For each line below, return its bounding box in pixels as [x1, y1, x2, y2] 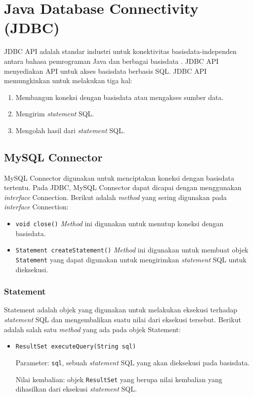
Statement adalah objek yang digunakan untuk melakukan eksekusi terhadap [4, 304, 237, 315]
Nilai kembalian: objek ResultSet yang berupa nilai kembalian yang [15, 374, 222, 384]
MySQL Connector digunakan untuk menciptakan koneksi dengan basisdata [4, 172, 235, 183]
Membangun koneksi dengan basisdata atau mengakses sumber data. [15, 92, 224, 102]
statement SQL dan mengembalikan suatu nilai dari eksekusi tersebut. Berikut [4, 314, 241, 325]
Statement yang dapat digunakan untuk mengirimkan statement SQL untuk [15, 254, 247, 264]
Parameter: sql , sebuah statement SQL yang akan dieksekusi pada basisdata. [15, 357, 250, 367]
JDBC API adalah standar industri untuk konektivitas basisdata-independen [4, 46, 237, 56]
